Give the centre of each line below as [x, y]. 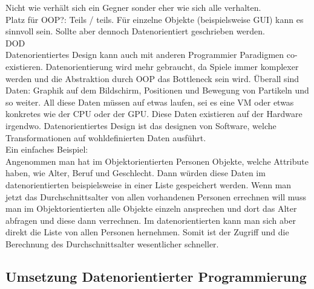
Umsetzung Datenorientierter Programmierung [156, 276]
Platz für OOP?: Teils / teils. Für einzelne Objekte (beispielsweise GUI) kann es [155, 19]
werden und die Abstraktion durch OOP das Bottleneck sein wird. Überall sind [152, 78]
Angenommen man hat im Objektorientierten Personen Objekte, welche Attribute [157, 161]
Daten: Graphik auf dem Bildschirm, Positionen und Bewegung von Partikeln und [157, 90]
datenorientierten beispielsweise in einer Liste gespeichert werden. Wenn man [149, 184]
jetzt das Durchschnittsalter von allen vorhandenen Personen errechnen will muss [156, 196]
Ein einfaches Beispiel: [47, 149]
